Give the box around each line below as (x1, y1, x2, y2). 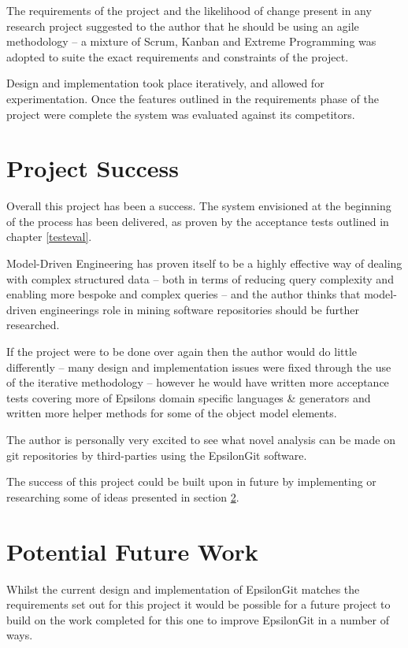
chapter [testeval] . (6, 228, 92, 245)
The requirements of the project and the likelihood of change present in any (6, 2, 372, 18)
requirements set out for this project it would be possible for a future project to (6, 596, 391, 613)
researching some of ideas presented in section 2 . (6, 488, 239, 505)
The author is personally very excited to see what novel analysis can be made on (6, 431, 395, 447)
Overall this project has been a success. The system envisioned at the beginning (6, 198, 391, 214)
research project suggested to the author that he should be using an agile (6, 17, 359, 34)
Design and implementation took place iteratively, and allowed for (6, 75, 325, 91)
